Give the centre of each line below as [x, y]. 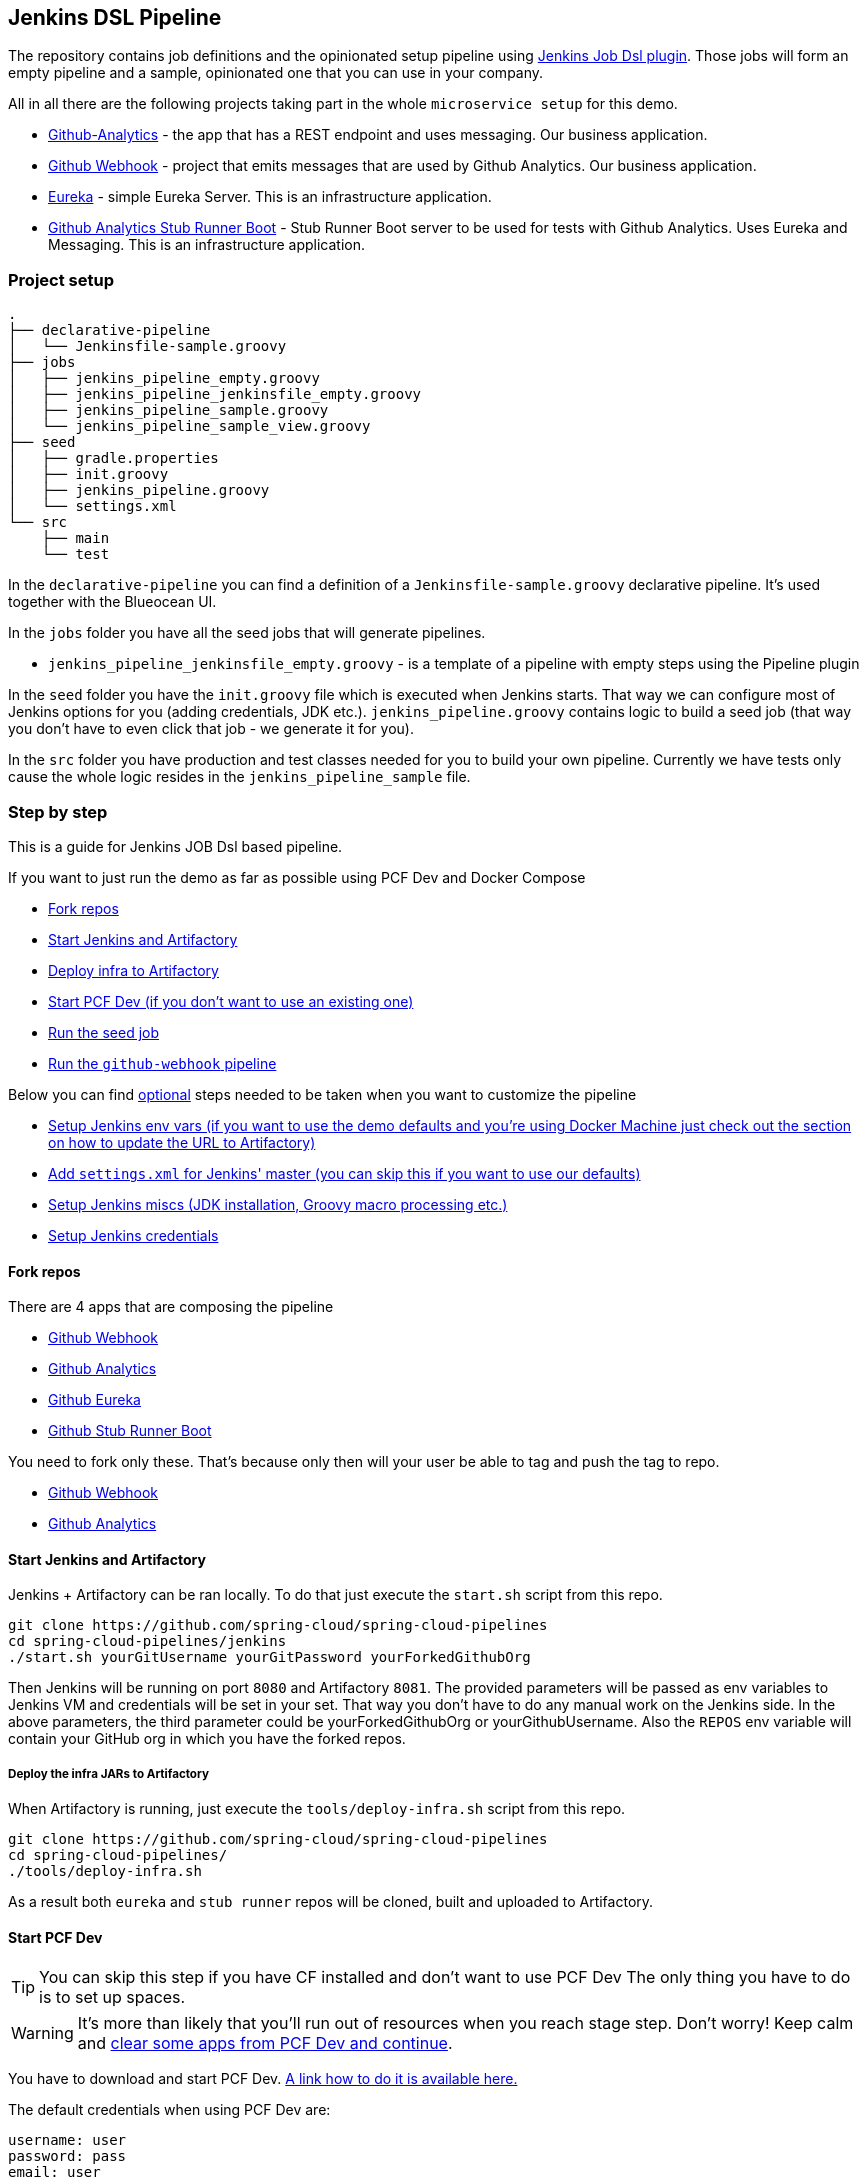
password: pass [67, 2156]
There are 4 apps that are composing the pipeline [171, 1307]
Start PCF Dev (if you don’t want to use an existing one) [231, 1001]
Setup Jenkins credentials [133, 1235]
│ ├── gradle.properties [113, 458]
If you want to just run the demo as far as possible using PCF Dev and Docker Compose [297, 877]
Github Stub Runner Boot [130, 1431]
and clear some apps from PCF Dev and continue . [265, 2043]
